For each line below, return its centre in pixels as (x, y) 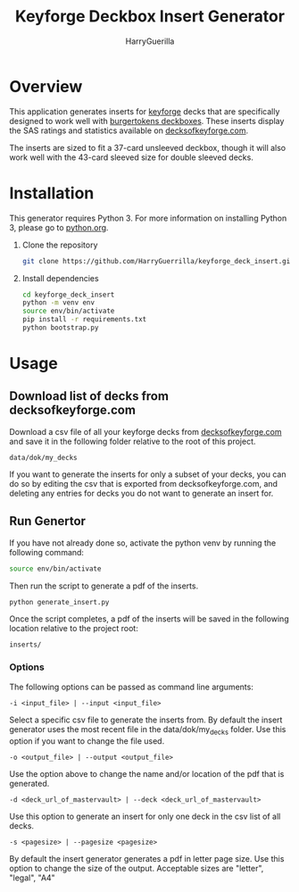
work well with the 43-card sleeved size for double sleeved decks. (132, 157)
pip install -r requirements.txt (84, 320)
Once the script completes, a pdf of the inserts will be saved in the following (149, 619)
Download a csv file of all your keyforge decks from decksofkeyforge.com (146, 431)
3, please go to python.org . (59, 227)
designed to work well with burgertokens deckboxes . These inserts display (147, 121)
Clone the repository (60, 245)
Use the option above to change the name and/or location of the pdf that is (147, 773)
